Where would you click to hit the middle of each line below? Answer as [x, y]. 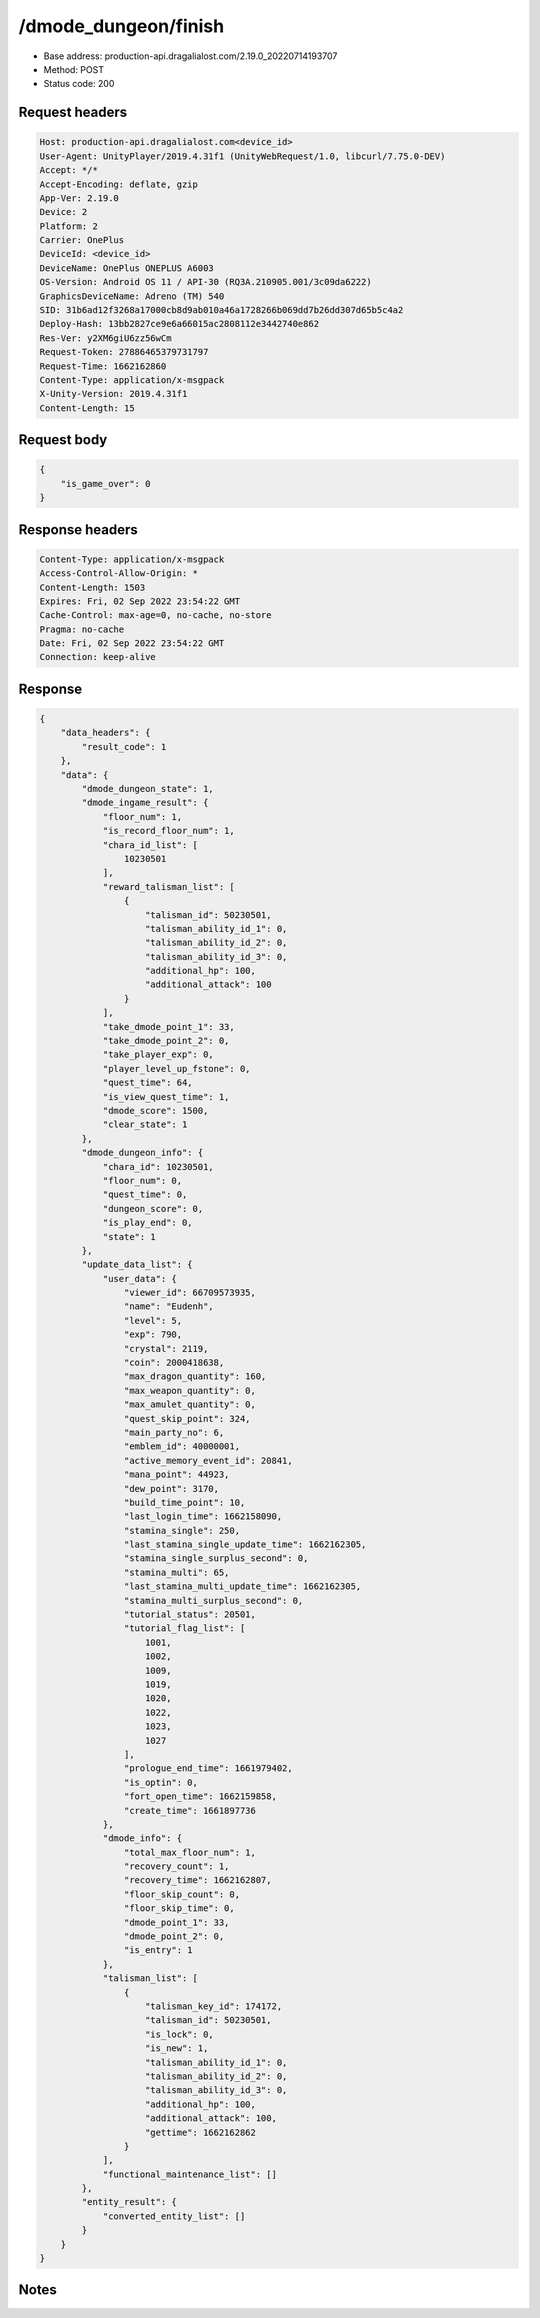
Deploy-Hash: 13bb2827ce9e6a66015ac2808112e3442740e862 [179, 324]
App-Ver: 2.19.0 [79, 198]
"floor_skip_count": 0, [181, 1894]
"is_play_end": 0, [148, 1223]
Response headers [78, 529]
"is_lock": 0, [179, 2034]
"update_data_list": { [137, 1264]
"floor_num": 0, [142, 1180]
